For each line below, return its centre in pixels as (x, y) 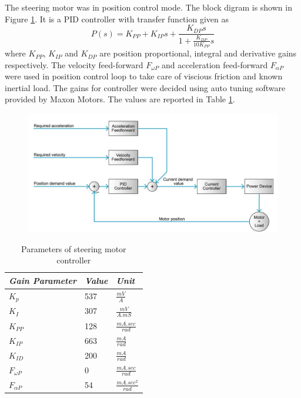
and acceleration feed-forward (215, 64)
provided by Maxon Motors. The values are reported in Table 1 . (120, 99)
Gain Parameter (43, 280)
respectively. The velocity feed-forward (74, 64)
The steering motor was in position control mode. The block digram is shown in (148, 7)
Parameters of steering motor (74, 248)
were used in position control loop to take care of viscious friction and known (144, 76)
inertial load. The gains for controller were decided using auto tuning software (145, 87)
